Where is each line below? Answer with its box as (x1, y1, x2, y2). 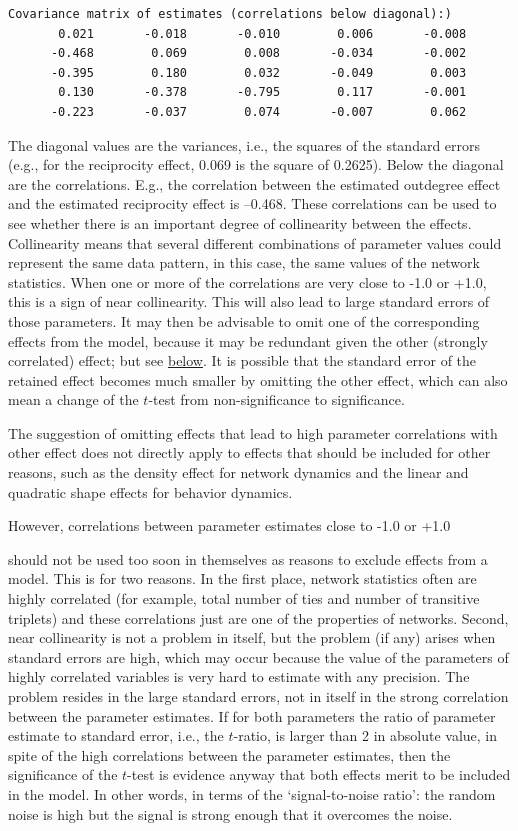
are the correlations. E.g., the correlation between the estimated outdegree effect (8, 173, 501, 194)
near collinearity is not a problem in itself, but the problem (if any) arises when (8, 627, 496, 648)
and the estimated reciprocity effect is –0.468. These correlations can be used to (8, 193, 497, 214)
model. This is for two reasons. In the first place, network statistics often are (8, 568, 477, 589)
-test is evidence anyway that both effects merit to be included (127, 764, 511, 785)
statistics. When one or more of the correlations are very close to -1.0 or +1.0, (8, 271, 487, 292)
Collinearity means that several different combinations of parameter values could (8, 232, 502, 253)
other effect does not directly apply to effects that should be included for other (8, 442, 491, 463)
